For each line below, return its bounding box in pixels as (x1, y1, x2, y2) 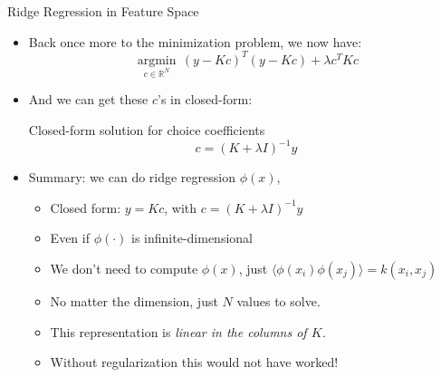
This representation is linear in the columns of (50, 322, 307, 341)
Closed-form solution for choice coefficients (28, 121, 265, 140)
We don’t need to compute (50, 258, 198, 277)
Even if (50, 228, 90, 247)
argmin (137, 53, 177, 67)
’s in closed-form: (158, 90, 253, 109)
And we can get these (28, 90, 149, 109)
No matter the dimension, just (50, 291, 218, 310)
